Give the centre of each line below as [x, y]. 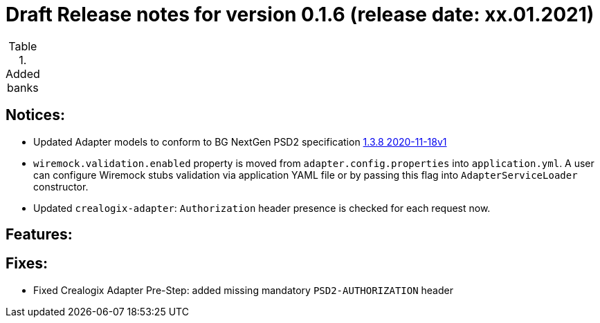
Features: [39, 235]
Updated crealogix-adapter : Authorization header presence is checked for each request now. [262, 208]
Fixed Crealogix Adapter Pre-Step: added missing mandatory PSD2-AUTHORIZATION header [243, 290]
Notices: [35, 115]
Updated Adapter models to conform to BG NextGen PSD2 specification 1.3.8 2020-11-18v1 [240, 141]
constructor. [61, 186]
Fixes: [27, 264]
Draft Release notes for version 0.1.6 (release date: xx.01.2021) [300, 14]
